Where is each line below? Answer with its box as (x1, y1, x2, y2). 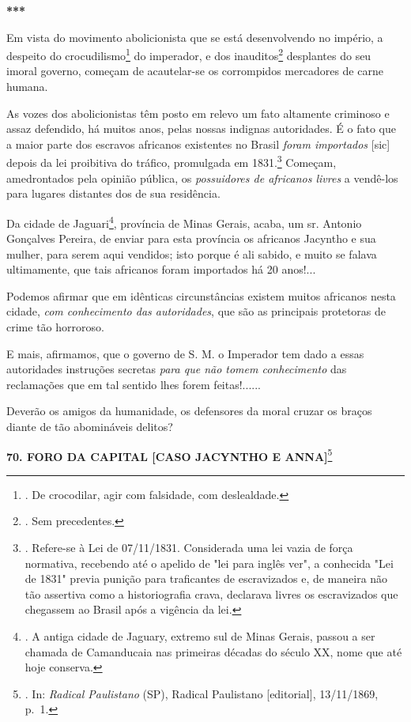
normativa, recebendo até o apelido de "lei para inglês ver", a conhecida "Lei (25, 554, 394, 571)
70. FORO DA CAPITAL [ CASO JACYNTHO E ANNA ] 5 (6, 445, 333, 464)
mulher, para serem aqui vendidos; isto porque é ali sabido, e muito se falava (6, 245, 377, 262)
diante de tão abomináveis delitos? (6, 418, 173, 435)
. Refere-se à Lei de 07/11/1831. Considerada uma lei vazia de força (25, 539, 353, 556)
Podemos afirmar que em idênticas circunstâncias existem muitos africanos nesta (6, 287, 396, 304)
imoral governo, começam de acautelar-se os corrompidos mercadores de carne (6, 62, 383, 79)
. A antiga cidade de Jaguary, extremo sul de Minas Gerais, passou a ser (25, 628, 375, 645)
